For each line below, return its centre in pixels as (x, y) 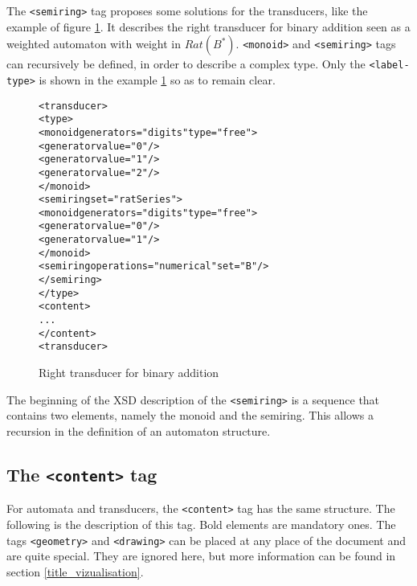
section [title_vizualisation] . (75, 571)
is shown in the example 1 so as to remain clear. (157, 79)
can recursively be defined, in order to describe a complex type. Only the (186, 64)
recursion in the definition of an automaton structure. (139, 430)
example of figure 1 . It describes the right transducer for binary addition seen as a (208, 26)
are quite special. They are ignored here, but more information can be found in (201, 556)
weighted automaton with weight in (94, 44)
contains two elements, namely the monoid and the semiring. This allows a (190, 415)
